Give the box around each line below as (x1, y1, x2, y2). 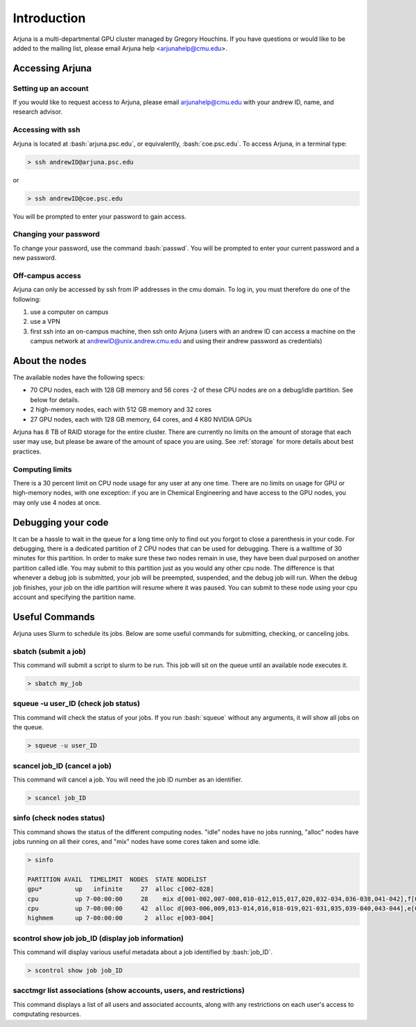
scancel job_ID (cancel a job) (12, 761, 112, 770)
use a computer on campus (30, 308, 109, 316)
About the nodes (12, 355, 87, 367)
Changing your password (12, 230, 101, 239)
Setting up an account (12, 83, 89, 93)
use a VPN (30, 318, 60, 326)
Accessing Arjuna (12, 62, 92, 74)
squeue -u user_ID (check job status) (12, 699, 140, 709)
